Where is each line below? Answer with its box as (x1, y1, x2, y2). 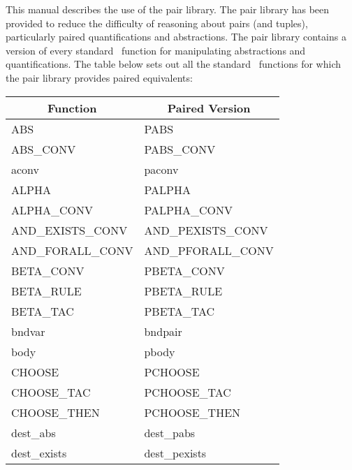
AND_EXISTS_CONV (11, 221, 128, 238)
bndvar (11, 323, 45, 339)
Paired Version (167, 99, 251, 116)
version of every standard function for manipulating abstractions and (6, 43, 306, 57)
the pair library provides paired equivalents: (6, 70, 193, 85)
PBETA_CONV (144, 262, 225, 279)
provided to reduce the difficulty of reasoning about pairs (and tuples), (6, 15, 308, 30)
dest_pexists (144, 444, 207, 461)
